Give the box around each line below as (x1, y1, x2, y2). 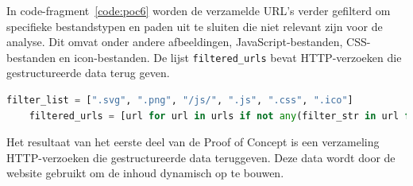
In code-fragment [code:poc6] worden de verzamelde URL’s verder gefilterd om (6, 2, 391, 18)
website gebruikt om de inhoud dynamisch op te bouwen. (6, 165, 284, 181)
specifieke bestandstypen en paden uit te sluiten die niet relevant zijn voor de (6, 17, 383, 34)
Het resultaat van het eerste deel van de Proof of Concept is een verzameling (6, 134, 380, 150)
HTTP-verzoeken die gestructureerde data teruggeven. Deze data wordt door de (6, 149, 396, 165)
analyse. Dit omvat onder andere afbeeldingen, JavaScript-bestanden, (6, 33, 343, 50)
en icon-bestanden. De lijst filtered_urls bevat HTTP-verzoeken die (59, 48, 402, 65)
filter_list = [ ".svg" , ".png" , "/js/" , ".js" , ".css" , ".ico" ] (6, 95, 353, 107)
